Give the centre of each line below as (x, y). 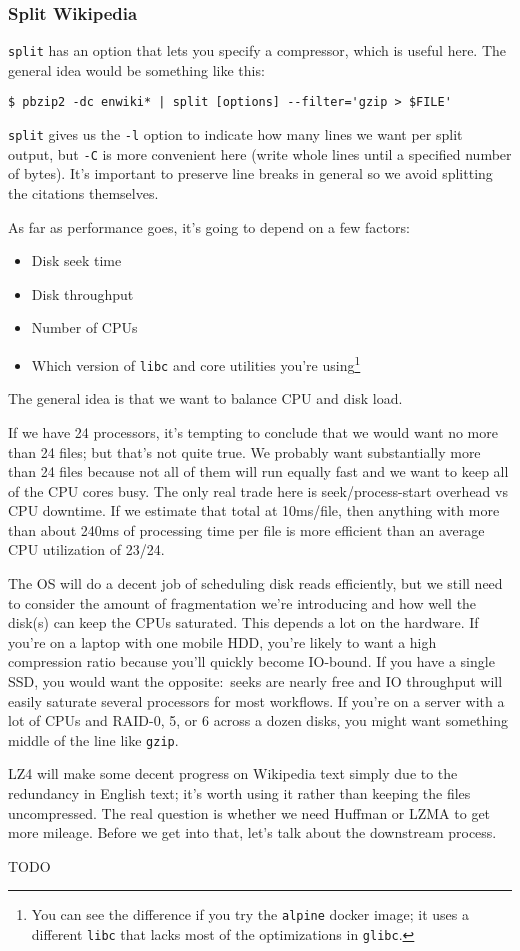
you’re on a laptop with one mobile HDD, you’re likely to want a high (222, 641)
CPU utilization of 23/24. (86, 549)
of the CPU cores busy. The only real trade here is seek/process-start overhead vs (258, 490)
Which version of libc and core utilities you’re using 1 (196, 363)
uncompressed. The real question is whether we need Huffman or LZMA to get (249, 812)
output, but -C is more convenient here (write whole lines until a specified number (260, 153)
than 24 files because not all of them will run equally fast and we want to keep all (258, 471)
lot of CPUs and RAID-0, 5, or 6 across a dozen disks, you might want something (258, 720)
